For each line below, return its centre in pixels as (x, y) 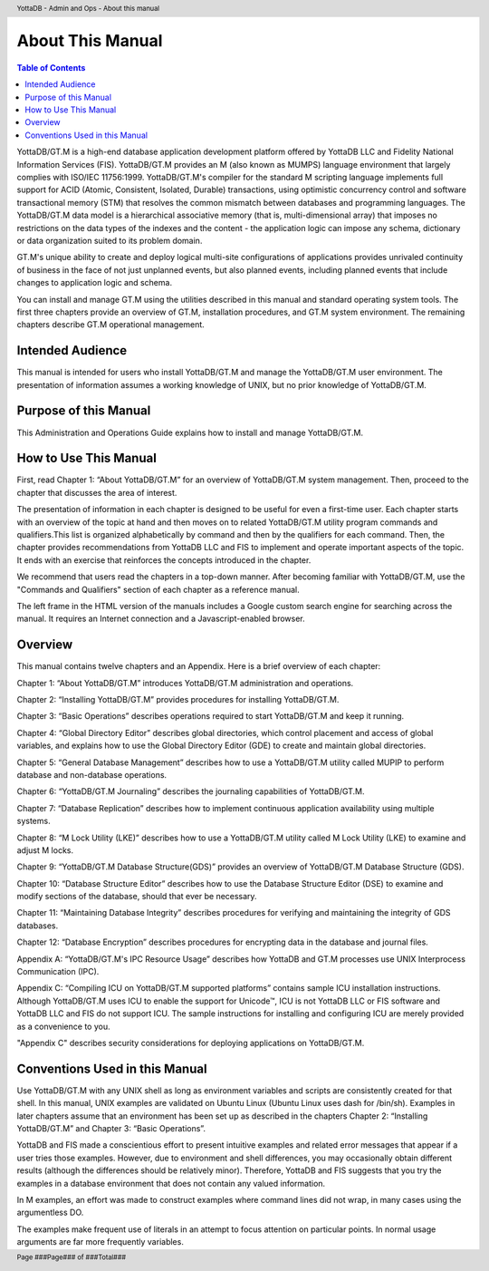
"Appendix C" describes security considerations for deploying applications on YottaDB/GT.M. (191, 1043)
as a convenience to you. (63, 1026)
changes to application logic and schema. (94, 283)
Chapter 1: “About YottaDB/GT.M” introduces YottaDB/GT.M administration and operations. (185, 683)
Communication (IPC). (58, 972)
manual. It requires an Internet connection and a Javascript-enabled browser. (161, 619)
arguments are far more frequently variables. (101, 1242)
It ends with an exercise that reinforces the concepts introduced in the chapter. (164, 560)
